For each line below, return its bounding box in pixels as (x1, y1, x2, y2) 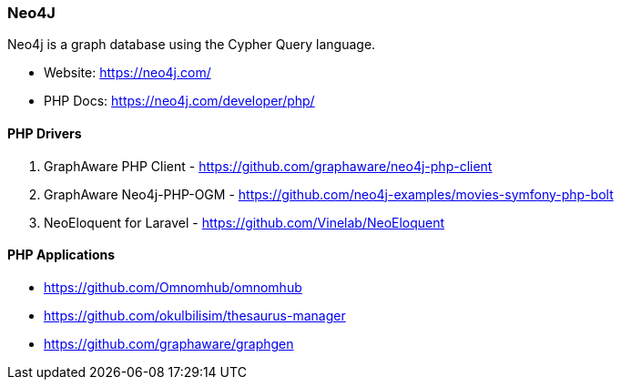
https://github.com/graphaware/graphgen (44, 335, 294, 351)
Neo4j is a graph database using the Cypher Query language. (7, 36, 376, 53)
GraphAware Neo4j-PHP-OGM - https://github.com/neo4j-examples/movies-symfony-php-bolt (44, 186, 614, 202)
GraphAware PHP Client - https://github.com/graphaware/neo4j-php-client (44, 158, 493, 174)
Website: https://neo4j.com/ (44, 65, 211, 81)
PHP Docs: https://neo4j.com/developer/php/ (44, 93, 315, 109)
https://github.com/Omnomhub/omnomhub (44, 279, 302, 295)
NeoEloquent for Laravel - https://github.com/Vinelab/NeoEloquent (44, 214, 445, 230)
